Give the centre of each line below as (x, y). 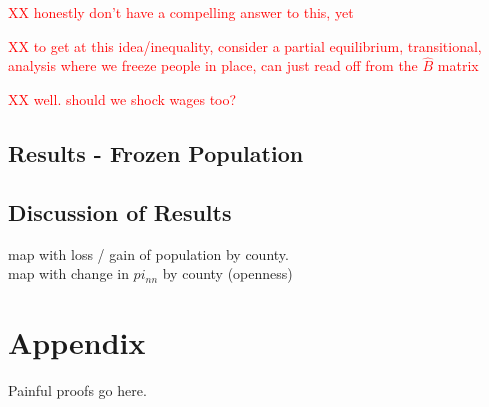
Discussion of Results (120, 211)
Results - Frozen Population (156, 152)
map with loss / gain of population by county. (148, 253)
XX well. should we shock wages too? (122, 99)
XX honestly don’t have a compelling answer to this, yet (181, 12)
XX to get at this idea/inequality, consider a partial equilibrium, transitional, (245, 45)
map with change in (68, 273)
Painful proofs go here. (77, 389)
